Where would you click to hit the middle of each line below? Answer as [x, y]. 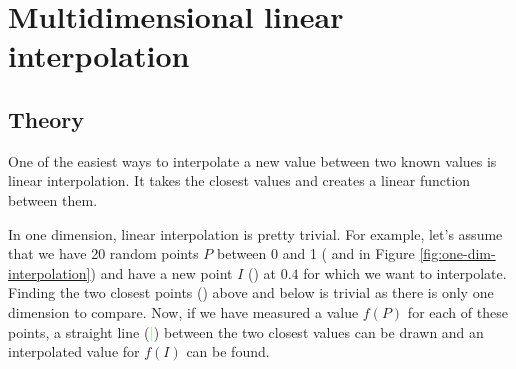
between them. [53, 199]
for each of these [457, 311]
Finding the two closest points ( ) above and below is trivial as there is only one [251, 292]
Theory [46, 118]
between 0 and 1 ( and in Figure [315, 253]
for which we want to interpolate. [405, 272]
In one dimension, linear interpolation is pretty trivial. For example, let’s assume [255, 233]
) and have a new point [161, 272]
